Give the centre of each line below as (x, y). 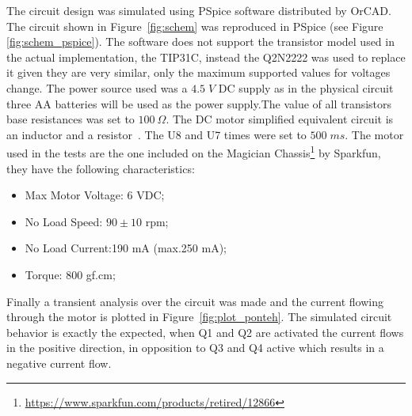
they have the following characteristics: (101, 168)
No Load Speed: (64, 221)
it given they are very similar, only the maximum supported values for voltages (198, 72)
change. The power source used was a (97, 87)
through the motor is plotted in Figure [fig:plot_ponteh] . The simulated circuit (199, 317)
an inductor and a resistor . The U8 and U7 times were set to (156, 134)
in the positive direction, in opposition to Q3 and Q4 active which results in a (195, 348)
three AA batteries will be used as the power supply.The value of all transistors (199, 103)
